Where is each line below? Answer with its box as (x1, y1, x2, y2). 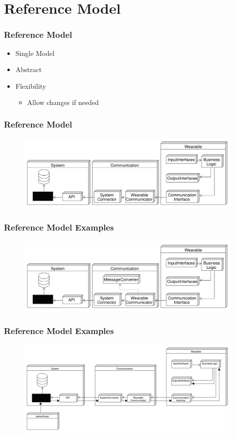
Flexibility (15, 80, 47, 91)
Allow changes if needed (27, 97, 99, 107)
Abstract (15, 64, 42, 75)
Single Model (15, 48, 55, 58)
